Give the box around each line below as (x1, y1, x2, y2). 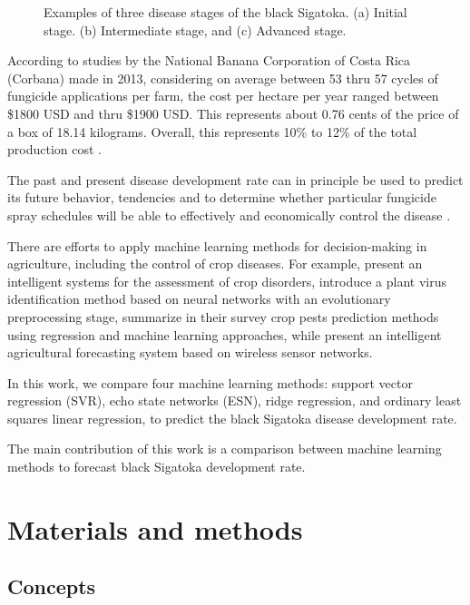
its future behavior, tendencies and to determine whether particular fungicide (7, 188, 436, 207)
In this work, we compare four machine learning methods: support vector (7, 373, 413, 392)
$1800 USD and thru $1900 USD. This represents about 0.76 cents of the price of (7, 103, 459, 122)
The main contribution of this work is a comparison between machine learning (7, 439, 442, 458)
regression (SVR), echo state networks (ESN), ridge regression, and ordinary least (7, 391, 462, 410)
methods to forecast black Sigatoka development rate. (7, 457, 306, 476)
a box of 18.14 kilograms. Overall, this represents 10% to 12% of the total (7, 122, 417, 141)
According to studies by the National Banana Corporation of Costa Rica (7, 51, 411, 70)
